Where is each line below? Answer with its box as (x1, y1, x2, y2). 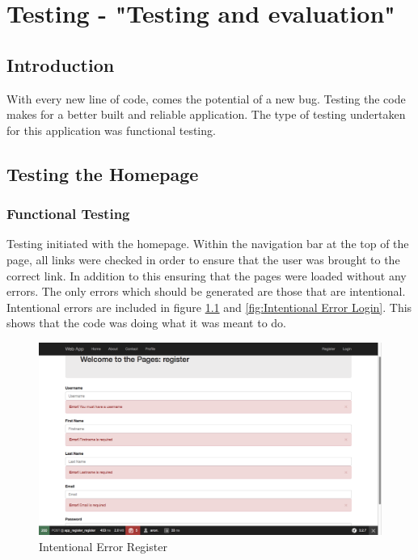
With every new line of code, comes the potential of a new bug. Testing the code (6, 90, 406, 107)
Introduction (6, 52, 115, 77)
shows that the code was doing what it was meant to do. (6, 314, 286, 331)
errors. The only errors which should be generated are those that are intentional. (6, 283, 406, 300)
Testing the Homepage (6, 161, 199, 186)
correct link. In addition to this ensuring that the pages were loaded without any (6, 267, 407, 284)
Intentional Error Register (39, 537, 167, 554)
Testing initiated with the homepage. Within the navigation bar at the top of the (6, 235, 409, 252)
